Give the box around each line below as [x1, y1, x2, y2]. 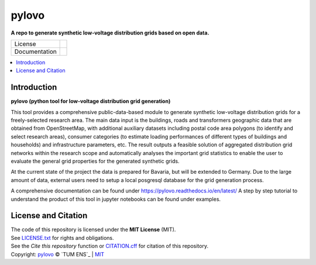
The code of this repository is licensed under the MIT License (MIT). [11, 226, 176, 233]
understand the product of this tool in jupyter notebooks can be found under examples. [11, 195, 221, 202]
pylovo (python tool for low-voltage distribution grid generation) [11, 98, 171, 105]
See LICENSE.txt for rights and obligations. [11, 234, 114, 241]
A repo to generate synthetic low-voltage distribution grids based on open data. [11, 29, 209, 36]
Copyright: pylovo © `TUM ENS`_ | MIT [11, 250, 105, 257]
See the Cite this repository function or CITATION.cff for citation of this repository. [11, 243, 209, 250]
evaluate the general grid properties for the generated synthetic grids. [11, 157, 180, 164]
